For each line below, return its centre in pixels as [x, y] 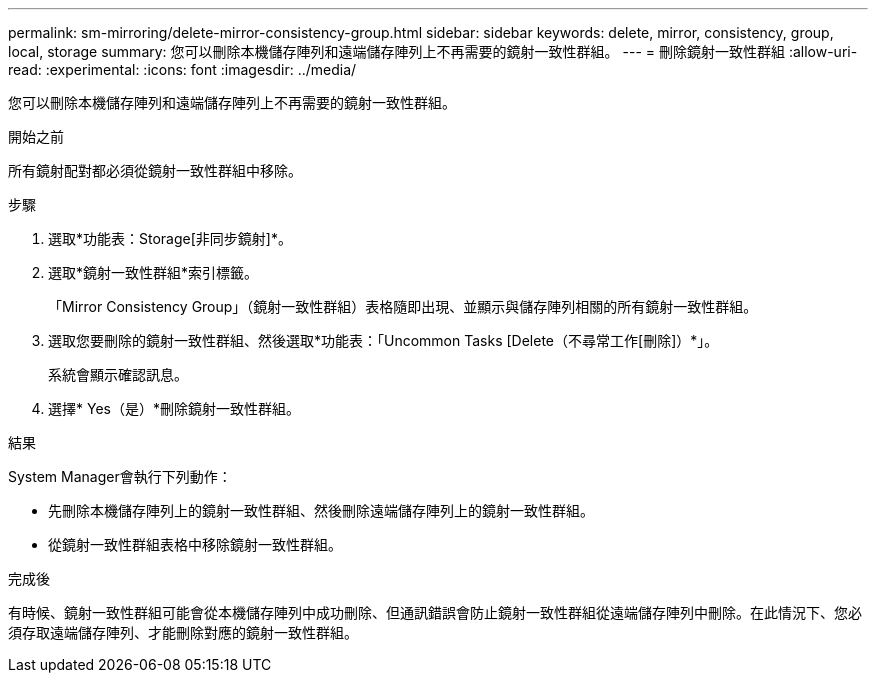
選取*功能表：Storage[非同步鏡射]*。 [170, 238]
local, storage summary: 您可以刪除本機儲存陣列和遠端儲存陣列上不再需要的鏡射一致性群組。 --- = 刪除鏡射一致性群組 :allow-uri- [433, 51]
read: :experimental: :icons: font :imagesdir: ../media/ [182, 69]
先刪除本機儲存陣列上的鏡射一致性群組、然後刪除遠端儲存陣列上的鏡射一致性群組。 [321, 510]
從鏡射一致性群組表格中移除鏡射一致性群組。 [195, 544]
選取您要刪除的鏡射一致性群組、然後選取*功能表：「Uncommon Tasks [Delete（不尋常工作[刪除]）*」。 [383, 340]
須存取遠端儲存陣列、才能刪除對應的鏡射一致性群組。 [183, 632]
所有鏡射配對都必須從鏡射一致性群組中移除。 [155, 170]
